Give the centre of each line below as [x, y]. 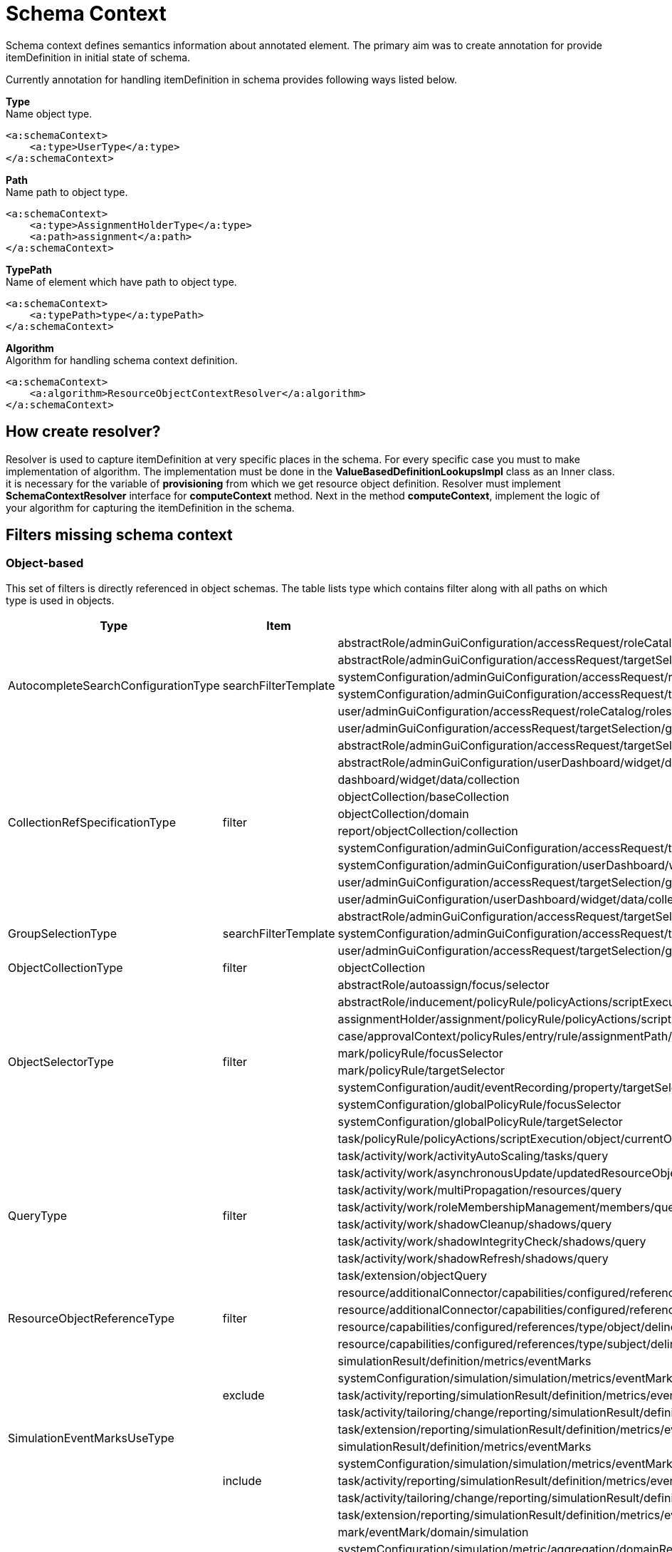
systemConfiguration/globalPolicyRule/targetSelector [480, 1121]
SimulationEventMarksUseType [91, 1438]
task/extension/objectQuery [413, 1275]
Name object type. [49, 113]
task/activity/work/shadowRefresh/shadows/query [473, 1258]
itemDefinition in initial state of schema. [98, 57]
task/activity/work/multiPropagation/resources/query [480, 1190]
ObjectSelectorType [61, 1061]
